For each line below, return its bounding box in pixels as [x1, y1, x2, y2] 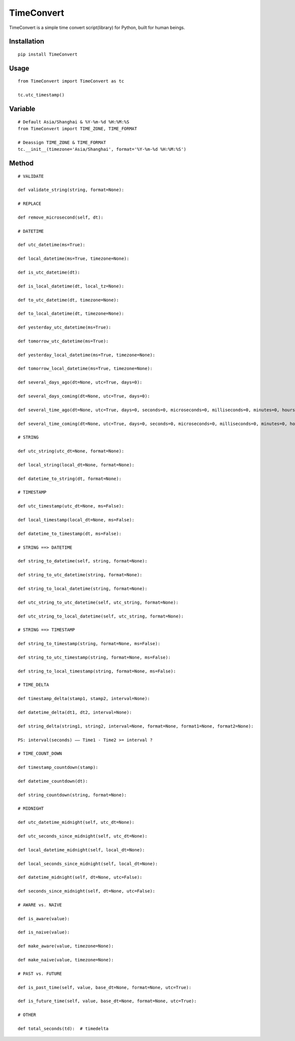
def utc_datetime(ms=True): [18, 242, 86, 248]
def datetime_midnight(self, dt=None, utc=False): [18, 874, 143, 880]
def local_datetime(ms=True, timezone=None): [18, 256, 130, 261]
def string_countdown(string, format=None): [18, 792, 127, 798]
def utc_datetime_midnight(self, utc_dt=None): [18, 819, 135, 825]
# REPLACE [18, 201, 41, 206]
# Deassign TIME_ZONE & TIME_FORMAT [18, 140, 106, 145]
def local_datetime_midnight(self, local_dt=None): [18, 847, 145, 852]
